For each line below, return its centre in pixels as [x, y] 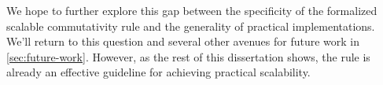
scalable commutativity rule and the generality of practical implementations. [191, 26]
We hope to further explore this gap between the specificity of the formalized [192, 10]
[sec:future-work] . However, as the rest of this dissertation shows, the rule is [188, 56]
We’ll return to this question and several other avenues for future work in [183, 41]
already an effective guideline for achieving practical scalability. [158, 72]
